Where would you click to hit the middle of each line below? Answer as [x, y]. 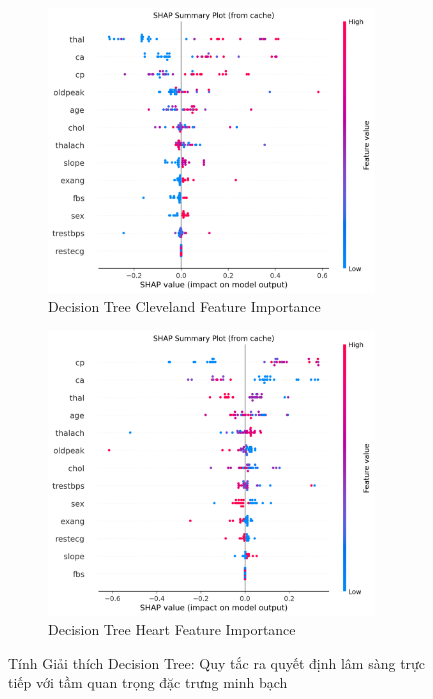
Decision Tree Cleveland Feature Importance [184, 306]
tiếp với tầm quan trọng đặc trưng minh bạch [148, 682]
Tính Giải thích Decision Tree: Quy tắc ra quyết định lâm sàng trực [217, 662]
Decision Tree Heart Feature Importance [172, 629]
